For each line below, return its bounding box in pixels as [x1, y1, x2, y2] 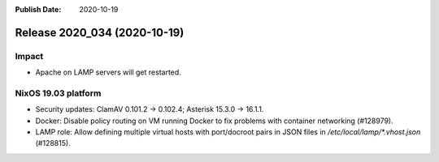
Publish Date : [15, 5, 62, 14]
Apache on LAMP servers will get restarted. [35, 67, 182, 77]
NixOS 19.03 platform [15, 87, 102, 99]
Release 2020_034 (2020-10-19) [15, 25, 185, 40]
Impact [15, 50, 44, 62]
